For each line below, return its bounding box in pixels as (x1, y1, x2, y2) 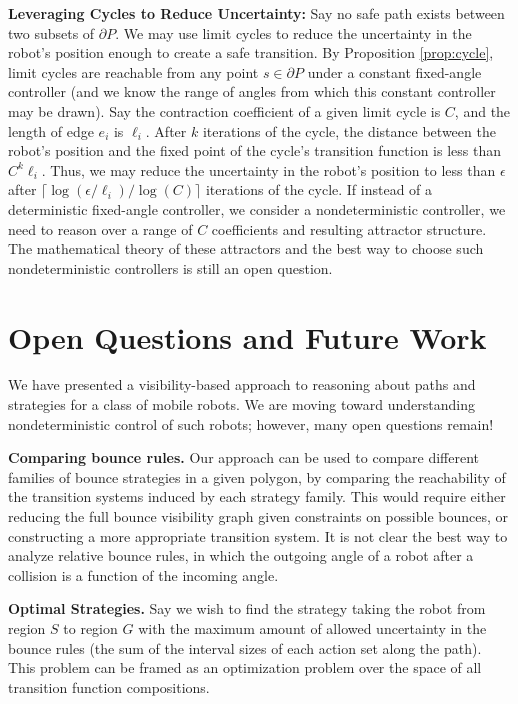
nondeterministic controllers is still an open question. (8, 257, 333, 278)
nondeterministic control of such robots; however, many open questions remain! (8, 413, 494, 434)
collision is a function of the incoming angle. (8, 564, 279, 585)
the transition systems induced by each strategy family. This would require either (8, 486, 506, 507)
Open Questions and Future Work (8, 316, 487, 357)
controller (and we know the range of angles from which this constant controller (8, 81, 496, 102)
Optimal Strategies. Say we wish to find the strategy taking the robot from (8, 598, 486, 619)
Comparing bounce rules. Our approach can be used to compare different (8, 447, 480, 468)
